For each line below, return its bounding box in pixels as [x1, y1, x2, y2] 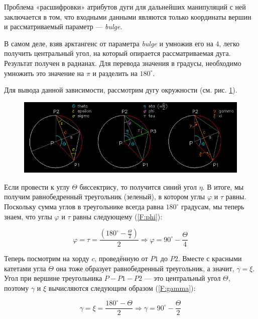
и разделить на [92, 67, 138, 78]
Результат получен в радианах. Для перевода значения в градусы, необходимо [4, 57, 241, 68]
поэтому [4, 283, 29, 293]
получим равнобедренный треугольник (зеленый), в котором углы [4, 191, 205, 202]
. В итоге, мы [202, 181, 244, 192]
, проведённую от [94, 253, 148, 264]
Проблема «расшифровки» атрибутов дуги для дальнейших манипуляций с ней [4, 2, 246, 12]
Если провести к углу [4, 181, 70, 192]
